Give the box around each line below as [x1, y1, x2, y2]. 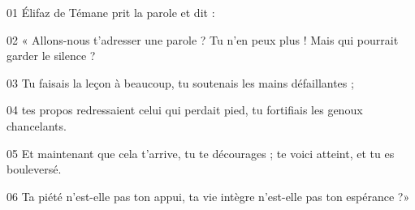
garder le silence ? [6, 47, 96, 64]
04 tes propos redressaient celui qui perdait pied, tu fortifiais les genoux [6, 101, 363, 118]
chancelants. [6, 117, 67, 134]
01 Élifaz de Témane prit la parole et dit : [6, 4, 215, 20]
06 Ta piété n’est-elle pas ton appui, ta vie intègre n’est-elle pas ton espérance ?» [6, 187, 410, 204]
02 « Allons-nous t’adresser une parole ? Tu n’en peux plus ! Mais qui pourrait [6, 31, 399, 48]
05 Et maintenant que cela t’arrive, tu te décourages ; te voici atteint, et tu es [6, 144, 395, 161]
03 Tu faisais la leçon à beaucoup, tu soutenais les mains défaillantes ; [6, 74, 354, 91]
